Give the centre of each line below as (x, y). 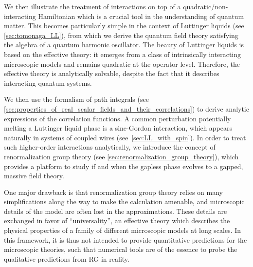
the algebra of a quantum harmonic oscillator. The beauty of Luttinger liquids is (124, 45)
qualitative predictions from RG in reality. (67, 258)
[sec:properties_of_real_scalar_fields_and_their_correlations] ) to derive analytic (126, 108)
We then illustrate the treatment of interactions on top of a (92, 6)
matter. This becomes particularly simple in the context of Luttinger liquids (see (124, 26)
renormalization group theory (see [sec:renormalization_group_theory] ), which (121, 156)
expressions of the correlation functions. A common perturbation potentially (117, 118)
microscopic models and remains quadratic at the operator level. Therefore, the (122, 64)
